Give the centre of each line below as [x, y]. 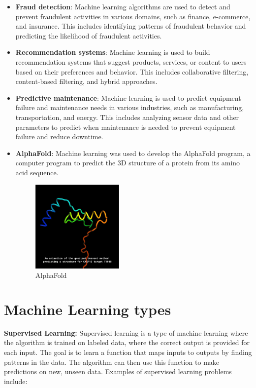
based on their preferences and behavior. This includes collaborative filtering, [132, 71]
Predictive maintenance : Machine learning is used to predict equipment [128, 97]
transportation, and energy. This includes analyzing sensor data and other [127, 117]
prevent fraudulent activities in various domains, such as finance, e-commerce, [133, 16]
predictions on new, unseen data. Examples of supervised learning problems [118, 371]
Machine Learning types [88, 309]
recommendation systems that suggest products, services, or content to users [131, 61]
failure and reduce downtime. [59, 136]
